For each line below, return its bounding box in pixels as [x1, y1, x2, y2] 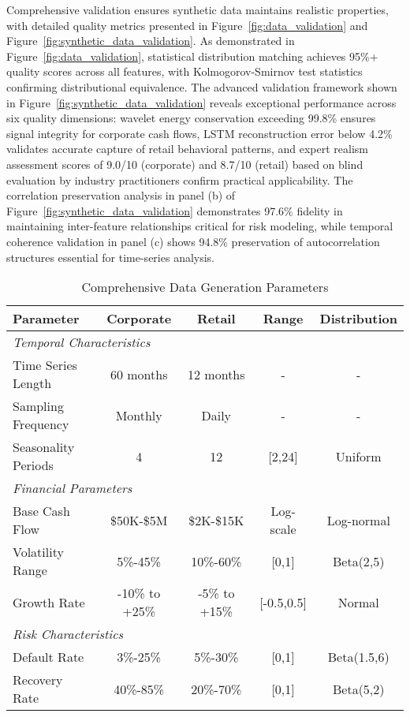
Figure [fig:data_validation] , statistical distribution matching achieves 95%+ [6, 47, 378, 64]
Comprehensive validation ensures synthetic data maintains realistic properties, [6, 2, 389, 17]
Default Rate [13, 648, 84, 667]
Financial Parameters [13, 479, 132, 498]
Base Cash [13, 502, 70, 521]
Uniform [335, 446, 382, 465]
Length [13, 374, 52, 393]
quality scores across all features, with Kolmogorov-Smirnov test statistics [6, 63, 363, 80]
